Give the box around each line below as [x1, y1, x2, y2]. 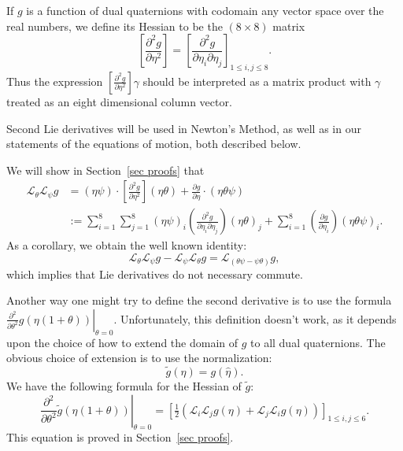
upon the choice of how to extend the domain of [6, 334, 238, 350]
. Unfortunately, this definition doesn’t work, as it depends [113, 310, 397, 327]
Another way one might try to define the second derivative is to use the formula [6, 292, 392, 309]
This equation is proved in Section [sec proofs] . [6, 429, 234, 445]
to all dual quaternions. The [250, 334, 386, 350]
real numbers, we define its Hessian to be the [6, 17, 223, 34]
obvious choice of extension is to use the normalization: [6, 349, 272, 366]
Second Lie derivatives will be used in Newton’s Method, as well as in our [6, 120, 361, 136]
